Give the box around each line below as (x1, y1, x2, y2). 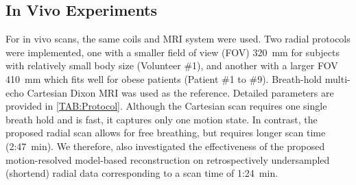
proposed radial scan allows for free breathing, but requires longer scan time (5, 125, 326, 140)
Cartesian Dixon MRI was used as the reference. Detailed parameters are (27, 85, 334, 99)
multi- (324, 71, 351, 86)
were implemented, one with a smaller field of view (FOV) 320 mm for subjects (5, 45, 340, 59)
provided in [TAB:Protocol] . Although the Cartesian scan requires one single (5, 99, 327, 113)
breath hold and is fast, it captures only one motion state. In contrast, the (5, 112, 318, 126)
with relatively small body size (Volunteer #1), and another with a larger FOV (5, 58, 338, 73)
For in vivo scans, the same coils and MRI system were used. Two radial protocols (5, 32, 351, 46)
